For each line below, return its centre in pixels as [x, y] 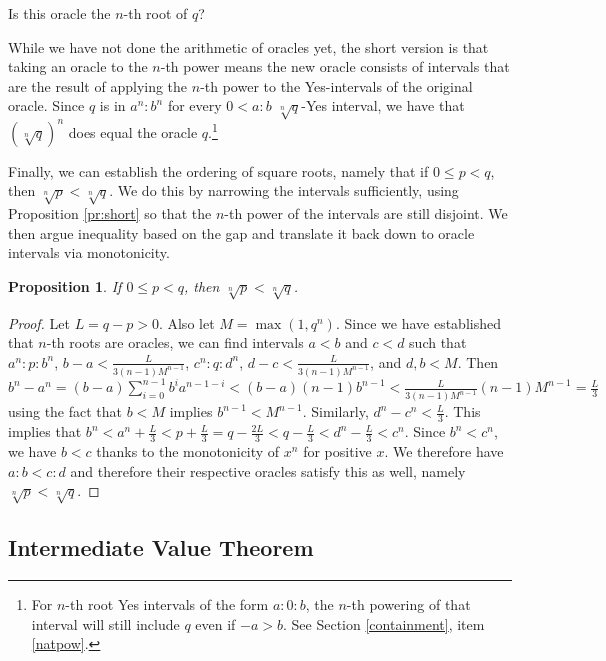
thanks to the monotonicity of [188, 450]
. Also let [186, 322]
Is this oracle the [59, 13]
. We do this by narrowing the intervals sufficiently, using [284, 190]
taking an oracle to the [78, 66]
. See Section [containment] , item [384, 623]
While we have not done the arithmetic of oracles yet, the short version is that [248, 46]
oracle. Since [46, 105]
